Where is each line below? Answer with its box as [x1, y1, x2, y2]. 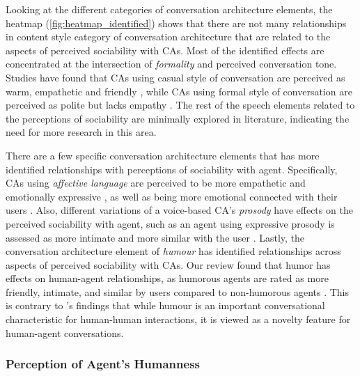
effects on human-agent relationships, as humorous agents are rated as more [6, 271, 329, 285]
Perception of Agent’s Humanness [6, 355, 200, 373]
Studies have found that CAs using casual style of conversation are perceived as [6, 70, 345, 84]
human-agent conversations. [6, 325, 124, 340]
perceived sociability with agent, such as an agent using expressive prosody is [6, 216, 335, 230]
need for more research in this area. [6, 125, 157, 139]
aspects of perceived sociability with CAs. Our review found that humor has [6, 257, 331, 272]
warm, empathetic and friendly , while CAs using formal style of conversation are [6, 84, 352, 98]
